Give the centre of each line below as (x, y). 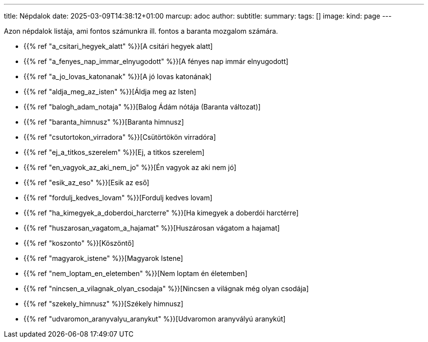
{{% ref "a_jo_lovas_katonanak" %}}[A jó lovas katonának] (118, 76)
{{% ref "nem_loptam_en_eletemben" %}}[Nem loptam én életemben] (136, 273)
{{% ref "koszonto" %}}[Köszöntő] (79, 243)
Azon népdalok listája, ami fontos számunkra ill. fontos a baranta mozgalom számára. (141, 31)
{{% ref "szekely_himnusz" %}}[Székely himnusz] (104, 304)
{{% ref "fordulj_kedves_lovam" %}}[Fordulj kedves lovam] (118, 198)
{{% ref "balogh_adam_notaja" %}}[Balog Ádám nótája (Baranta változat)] (142, 107)
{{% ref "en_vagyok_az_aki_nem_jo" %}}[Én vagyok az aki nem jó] (130, 167)
